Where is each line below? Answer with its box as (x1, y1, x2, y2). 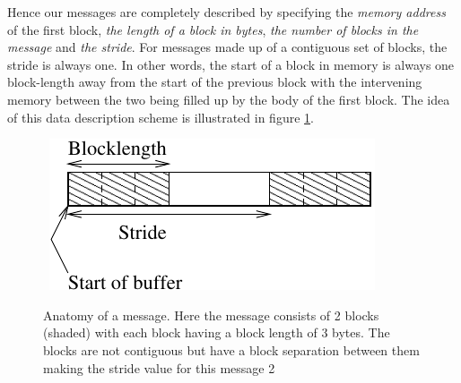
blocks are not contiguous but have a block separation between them (43, 340, 420, 359)
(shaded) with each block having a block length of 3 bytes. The (43, 323, 390, 342)
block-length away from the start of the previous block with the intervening (7, 72, 422, 91)
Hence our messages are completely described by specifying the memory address (7, 3, 446, 21)
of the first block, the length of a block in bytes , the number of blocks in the (7, 20, 419, 38)
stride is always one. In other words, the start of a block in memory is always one (7, 55, 455, 73)
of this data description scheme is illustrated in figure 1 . (7, 107, 314, 126)
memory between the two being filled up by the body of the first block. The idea (7, 89, 450, 108)
